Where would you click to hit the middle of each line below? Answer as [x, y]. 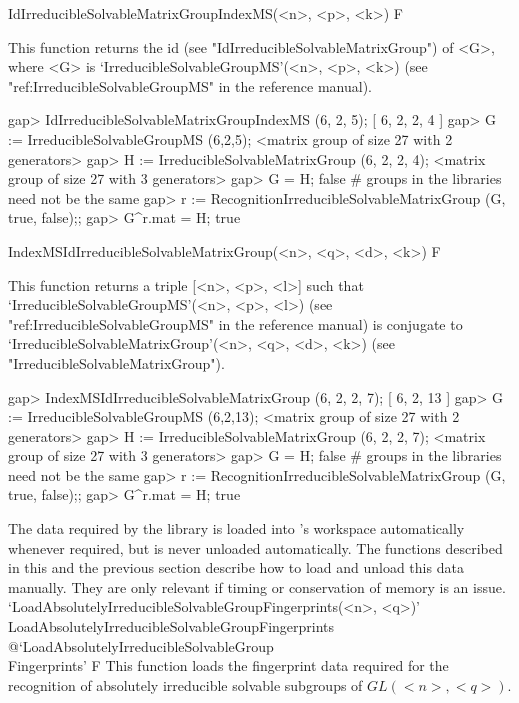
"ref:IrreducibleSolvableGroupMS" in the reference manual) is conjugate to [235, 323]
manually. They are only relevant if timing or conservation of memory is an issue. [257, 586]
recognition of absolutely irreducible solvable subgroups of [185, 684]
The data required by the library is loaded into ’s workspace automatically [236, 528]
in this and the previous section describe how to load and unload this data [236, 567]
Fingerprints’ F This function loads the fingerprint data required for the [228, 665]
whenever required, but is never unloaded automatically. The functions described [255, 547]
